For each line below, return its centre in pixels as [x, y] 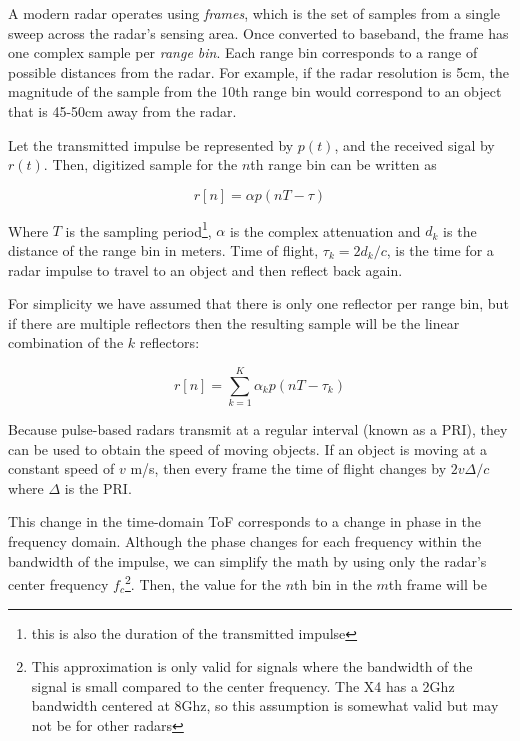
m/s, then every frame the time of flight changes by [288, 468]
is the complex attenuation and [325, 230]
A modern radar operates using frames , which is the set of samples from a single [254, 13]
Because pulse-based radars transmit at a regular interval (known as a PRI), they [258, 429]
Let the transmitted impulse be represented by [151, 144]
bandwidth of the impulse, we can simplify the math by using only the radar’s [247, 560]
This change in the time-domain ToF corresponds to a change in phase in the [245, 521]
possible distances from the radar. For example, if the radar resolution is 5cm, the [259, 71]
